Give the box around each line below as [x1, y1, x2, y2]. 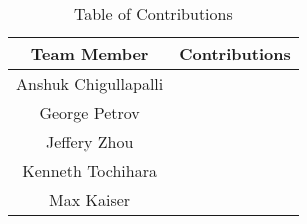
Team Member [30, 42, 149, 65]
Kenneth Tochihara [22, 159, 157, 182]
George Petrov [39, 101, 140, 124]
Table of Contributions [73, 2, 233, 25]
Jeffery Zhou [45, 130, 134, 153]
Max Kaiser [49, 188, 131, 211]
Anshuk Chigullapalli [16, 72, 164, 95]
